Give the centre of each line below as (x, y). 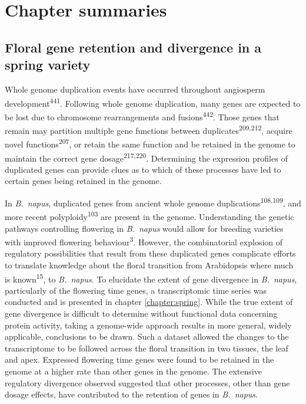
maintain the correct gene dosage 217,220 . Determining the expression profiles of (146, 157)
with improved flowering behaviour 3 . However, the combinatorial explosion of (144, 241)
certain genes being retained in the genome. (83, 181)
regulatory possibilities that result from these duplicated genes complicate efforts (150, 253)
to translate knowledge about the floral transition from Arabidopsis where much (149, 265)
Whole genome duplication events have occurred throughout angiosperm (135, 89)
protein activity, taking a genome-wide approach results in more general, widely (148, 325)
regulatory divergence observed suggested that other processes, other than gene (147, 382)
